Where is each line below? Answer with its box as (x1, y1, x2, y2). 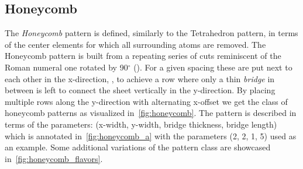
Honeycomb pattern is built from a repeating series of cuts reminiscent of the (5, 50, 281, 62)
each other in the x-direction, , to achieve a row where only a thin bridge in (5, 72, 275, 85)
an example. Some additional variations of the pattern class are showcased (5, 141, 271, 153)
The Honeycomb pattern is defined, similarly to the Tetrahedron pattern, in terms (5, 27, 298, 39)
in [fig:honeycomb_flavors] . (5, 152, 103, 164)
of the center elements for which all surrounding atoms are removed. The (5, 38, 266, 50)
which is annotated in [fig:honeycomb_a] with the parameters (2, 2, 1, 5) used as (5, 129, 297, 142)
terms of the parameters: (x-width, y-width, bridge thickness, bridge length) (5, 118, 277, 130)
